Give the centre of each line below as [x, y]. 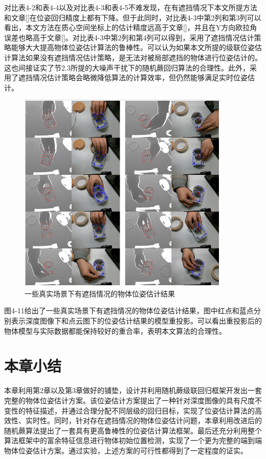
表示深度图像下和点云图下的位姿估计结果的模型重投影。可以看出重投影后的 [136, 321]
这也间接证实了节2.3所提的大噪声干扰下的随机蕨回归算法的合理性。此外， [127, 67]
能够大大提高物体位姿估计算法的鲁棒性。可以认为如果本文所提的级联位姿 [133, 47]
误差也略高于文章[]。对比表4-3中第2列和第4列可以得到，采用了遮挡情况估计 [129, 37]
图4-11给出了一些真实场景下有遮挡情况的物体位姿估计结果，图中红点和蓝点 [129, 311]
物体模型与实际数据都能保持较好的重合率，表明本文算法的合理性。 [115, 330]
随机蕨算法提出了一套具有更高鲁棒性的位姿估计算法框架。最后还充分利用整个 [133, 430]
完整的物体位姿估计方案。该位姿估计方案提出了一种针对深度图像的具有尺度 [129, 400]
